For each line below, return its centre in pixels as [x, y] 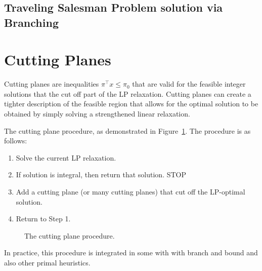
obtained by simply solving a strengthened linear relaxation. [97, 114]
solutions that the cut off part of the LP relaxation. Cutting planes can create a [128, 93]
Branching [31, 22]
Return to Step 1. [43, 219]
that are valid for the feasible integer [189, 84]
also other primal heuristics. [47, 263]
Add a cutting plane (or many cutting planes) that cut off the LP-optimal [130, 192]
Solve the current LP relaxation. [66, 157]
